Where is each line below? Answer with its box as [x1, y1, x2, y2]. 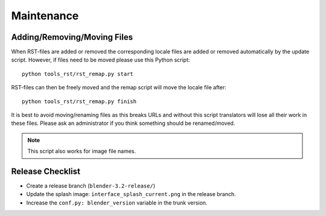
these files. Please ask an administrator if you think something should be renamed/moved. [11, 119, 235, 127]
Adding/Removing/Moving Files [11, 32, 133, 42]
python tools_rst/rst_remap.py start [22, 70, 134, 77]
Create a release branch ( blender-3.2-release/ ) [26, 182, 155, 189]
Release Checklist [11, 167, 81, 176]
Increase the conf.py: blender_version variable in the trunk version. [26, 199, 208, 206]
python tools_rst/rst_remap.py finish [22, 98, 137, 105]
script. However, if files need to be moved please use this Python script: [11, 56, 190, 63]
